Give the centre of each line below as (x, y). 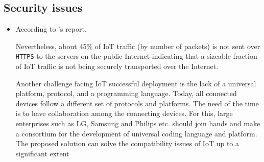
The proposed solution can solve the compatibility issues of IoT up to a (127, 143)
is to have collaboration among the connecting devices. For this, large (124, 113)
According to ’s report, (51, 29)
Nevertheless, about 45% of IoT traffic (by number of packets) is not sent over (138, 46)
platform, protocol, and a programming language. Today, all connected (126, 93)
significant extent (42, 153)
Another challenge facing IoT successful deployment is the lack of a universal (136, 83)
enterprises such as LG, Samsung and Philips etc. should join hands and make (138, 123)
